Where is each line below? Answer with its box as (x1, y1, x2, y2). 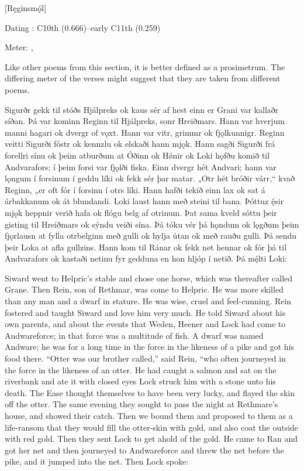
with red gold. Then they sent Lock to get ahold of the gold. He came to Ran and (5, 432, 298, 445)
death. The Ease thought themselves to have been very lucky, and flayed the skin (5, 386, 295, 398)
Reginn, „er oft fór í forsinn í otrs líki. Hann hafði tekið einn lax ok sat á (5, 183, 265, 195)
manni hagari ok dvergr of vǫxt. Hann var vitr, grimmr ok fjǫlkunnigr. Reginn (5, 126, 285, 138)
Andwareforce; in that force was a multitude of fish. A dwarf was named (5, 329, 264, 341)
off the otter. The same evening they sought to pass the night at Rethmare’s (5, 398, 278, 410)
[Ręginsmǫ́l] (5, 2, 47, 13)
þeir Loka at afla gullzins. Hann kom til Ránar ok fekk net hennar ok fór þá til (5, 240, 287, 253)
